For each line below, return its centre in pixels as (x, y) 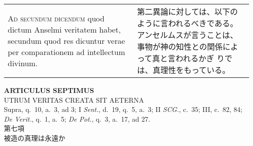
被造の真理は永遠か (35, 137)
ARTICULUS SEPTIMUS (49, 90)
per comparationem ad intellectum (66, 52)
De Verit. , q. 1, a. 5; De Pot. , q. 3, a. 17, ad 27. (77, 119)
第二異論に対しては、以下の (187, 11)
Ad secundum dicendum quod (56, 18)
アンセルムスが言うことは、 (187, 35)
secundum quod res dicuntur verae (66, 40)
